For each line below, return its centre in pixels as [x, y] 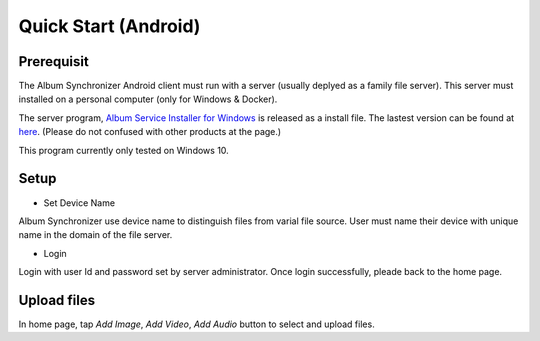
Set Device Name [79, 202]
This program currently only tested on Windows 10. [123, 150]
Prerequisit [53, 61]
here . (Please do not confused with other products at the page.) [150, 132]
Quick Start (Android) [109, 26]
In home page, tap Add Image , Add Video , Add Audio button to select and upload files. [196, 324]
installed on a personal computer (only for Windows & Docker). [148, 99]
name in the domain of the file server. [95, 235]
